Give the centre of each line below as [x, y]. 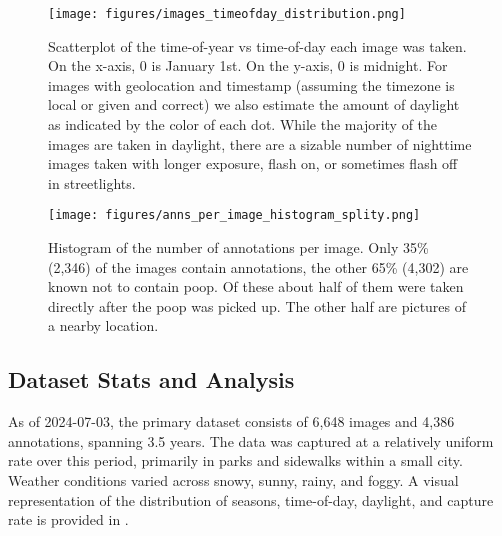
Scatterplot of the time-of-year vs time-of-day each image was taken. [257, 45]
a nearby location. [103, 325]
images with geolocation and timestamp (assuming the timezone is [251, 84]
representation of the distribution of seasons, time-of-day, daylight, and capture [251, 499]
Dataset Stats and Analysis [151, 379]
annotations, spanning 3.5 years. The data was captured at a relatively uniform [251, 440]
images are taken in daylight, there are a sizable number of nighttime [260, 143]
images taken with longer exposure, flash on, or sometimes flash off [253, 163]
